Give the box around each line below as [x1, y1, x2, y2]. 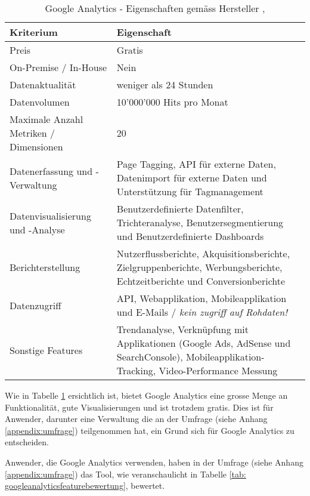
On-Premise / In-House [10, 60, 107, 74]
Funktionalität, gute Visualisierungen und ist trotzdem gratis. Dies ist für [5, 401, 274, 413]
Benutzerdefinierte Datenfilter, [116, 202, 244, 215]
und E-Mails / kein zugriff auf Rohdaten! [116, 305, 288, 319]
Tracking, [116, 363, 156, 377]
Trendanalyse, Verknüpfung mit [116, 322, 249, 336]
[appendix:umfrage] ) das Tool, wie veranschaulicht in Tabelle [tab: [5, 467, 246, 480]
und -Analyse [10, 222, 65, 236]
